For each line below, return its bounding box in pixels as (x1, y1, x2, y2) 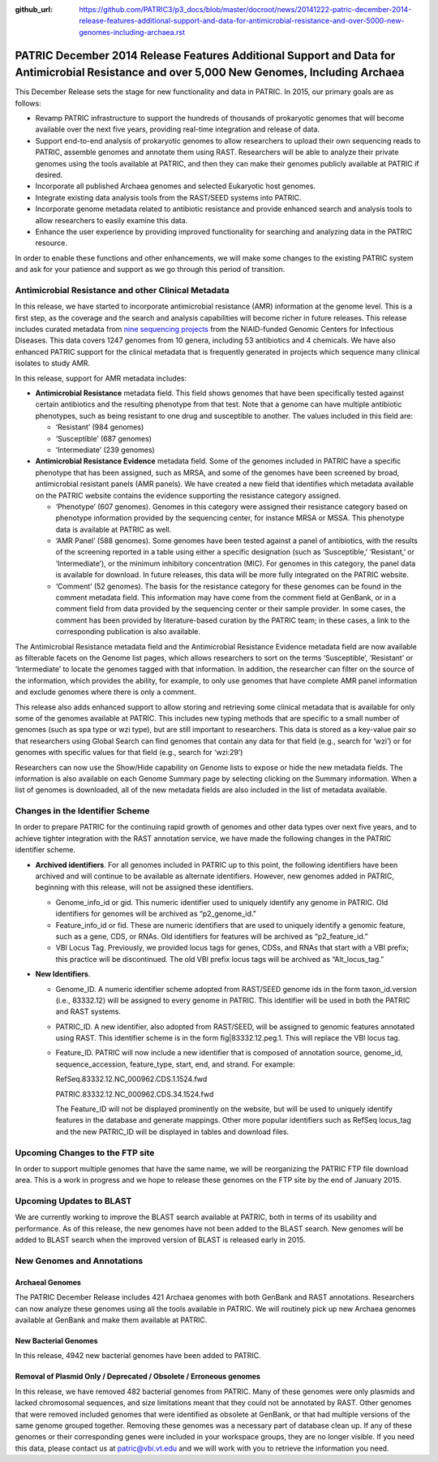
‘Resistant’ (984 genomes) (55, 422, 144, 432)
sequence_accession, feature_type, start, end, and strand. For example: (55, 1059, 295, 1069)
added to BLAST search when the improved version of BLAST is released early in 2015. (15, 1235, 306, 1245)
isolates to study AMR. (15, 358, 91, 369)
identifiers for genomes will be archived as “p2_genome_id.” (55, 909, 257, 919)
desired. (35, 170, 63, 180)
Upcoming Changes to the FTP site (15, 1147, 155, 1158)
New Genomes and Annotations (15, 1255, 144, 1266)
